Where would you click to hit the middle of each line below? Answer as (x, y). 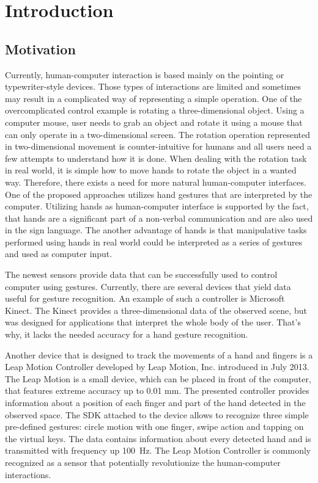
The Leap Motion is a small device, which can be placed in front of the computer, (158, 378)
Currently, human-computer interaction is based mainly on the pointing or (145, 74)
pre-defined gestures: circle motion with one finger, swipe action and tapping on (154, 427)
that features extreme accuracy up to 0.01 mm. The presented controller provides (157, 390)
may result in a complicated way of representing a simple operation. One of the (153, 98)
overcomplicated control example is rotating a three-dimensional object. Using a (155, 110)
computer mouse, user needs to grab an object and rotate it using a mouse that (154, 122)
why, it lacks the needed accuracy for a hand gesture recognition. (127, 334)
